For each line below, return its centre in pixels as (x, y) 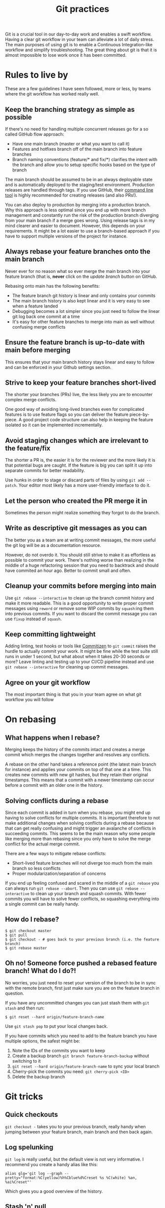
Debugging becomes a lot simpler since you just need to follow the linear (86, 311)
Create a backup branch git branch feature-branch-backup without (81, 1056)
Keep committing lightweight (50, 634)
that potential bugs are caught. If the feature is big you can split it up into (79, 465)
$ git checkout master (28, 931)
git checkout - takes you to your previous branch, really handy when (75, 1126)
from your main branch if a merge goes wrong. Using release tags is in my (80, 220)
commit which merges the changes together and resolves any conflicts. (78, 755)
